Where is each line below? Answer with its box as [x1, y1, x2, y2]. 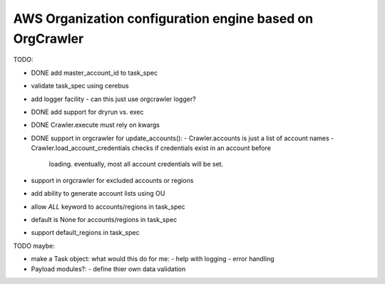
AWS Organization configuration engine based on [13, 11, 314, 26]
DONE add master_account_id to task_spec [31, 68, 158, 77]
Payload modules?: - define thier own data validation [31, 264, 186, 273]
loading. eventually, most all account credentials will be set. [48, 160, 224, 169]
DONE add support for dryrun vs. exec [31, 107, 144, 116]
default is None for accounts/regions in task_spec [31, 216, 178, 224]
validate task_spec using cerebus [31, 82, 129, 90]
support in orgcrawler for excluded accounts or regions [31, 176, 194, 184]
